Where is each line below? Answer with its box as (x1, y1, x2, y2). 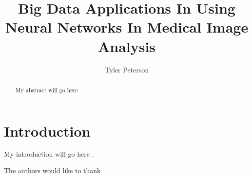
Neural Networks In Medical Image (5, 17, 249, 37)
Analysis (97, 36, 156, 56)
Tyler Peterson (104, 64, 149, 74)
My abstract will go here (15, 86, 78, 94)
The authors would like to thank (4, 165, 101, 176)
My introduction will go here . (4, 149, 94, 159)
